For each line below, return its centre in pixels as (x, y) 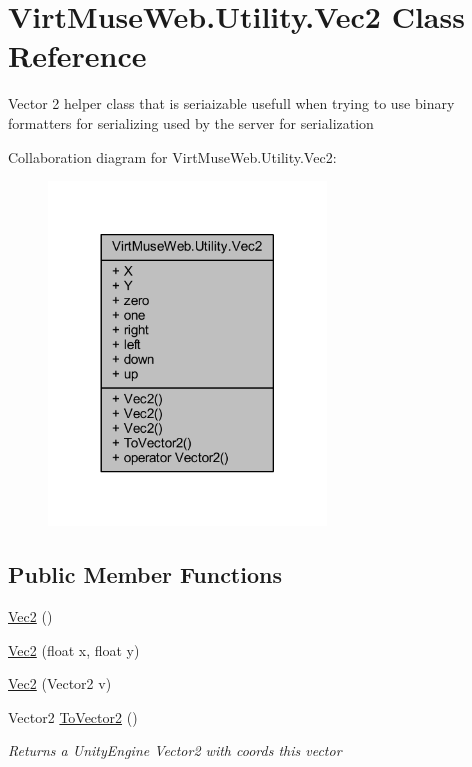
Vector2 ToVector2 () (73, 716)
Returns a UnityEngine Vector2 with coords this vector (175, 750)
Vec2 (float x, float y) (74, 649)
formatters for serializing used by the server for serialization (191, 122)
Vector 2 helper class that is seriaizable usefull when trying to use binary (231, 103)
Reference (77, 55)
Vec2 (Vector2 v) (60, 683)
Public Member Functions (145, 574)
